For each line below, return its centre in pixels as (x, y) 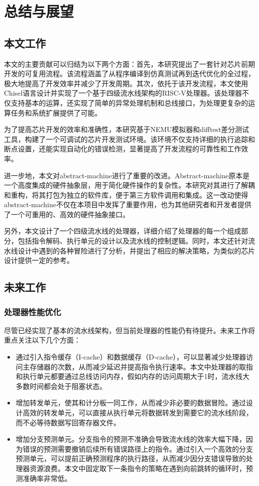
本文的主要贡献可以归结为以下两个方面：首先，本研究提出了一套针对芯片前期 (129, 63)
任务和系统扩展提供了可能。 (56, 112)
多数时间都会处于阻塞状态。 (61, 386)
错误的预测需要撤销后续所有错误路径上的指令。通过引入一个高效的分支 (138, 448)
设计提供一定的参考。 (39, 260)
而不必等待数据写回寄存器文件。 (68, 422)
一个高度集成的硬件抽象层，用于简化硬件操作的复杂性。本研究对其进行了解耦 (129, 185)
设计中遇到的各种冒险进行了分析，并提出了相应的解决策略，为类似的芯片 (136, 250)
